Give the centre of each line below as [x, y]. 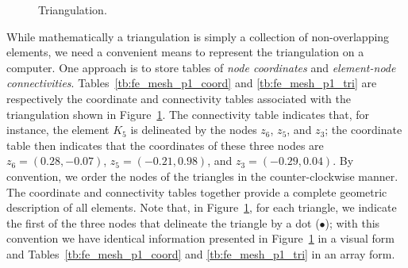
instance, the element [58, 130]
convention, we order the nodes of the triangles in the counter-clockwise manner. [202, 176]
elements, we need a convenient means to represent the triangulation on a [185, 52]
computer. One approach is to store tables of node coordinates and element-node [201, 67]
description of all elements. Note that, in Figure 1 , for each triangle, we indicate [202, 207]
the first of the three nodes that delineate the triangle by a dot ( [163, 222]
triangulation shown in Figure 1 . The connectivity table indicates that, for [188, 114]
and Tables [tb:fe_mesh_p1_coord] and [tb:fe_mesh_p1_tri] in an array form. [201, 253]
